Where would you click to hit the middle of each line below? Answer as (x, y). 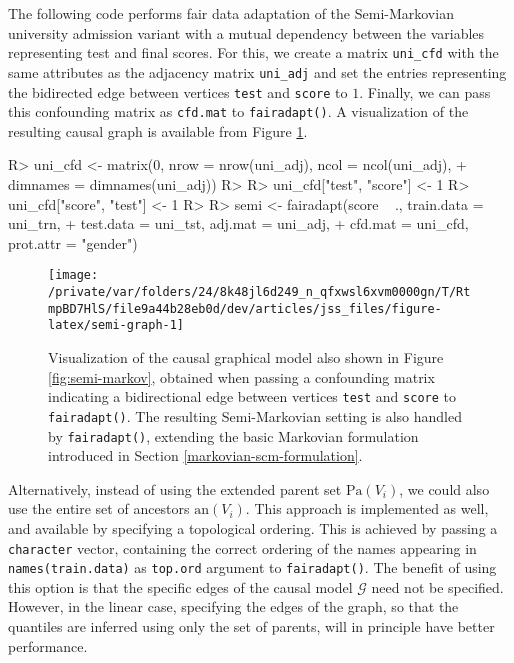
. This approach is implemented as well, (367, 508)
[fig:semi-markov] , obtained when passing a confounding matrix (241, 376)
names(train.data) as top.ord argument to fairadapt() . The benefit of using (252, 567)
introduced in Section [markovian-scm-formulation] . (205, 455)
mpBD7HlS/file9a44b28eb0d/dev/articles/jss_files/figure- (245, 308)
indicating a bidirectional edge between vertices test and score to (252, 396)
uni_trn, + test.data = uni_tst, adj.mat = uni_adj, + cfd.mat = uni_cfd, (238, 223)
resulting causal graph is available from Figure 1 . (158, 130)
